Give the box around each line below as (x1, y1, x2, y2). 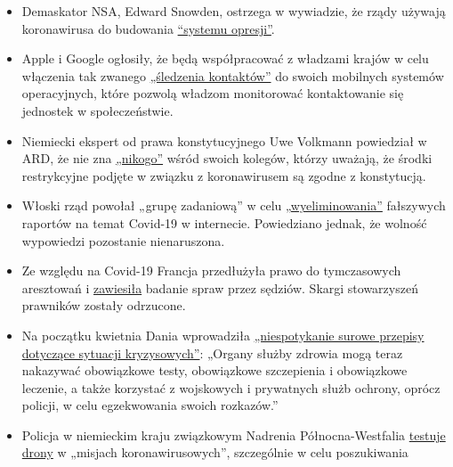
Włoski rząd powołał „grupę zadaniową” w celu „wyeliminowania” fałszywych (21, 196, 446, 215)
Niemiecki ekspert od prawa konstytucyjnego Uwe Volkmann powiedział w (21, 131, 427, 150)
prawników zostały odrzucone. (21, 296, 186, 315)
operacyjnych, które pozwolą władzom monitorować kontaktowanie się (21, 84, 404, 102)
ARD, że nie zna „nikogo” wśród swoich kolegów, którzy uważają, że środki (21, 149, 433, 168)
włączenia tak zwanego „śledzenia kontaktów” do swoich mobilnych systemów (21, 66, 444, 85)
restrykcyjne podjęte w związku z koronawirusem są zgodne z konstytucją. (21, 166, 426, 184)
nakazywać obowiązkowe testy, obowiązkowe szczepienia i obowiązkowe (21, 361, 408, 380)
